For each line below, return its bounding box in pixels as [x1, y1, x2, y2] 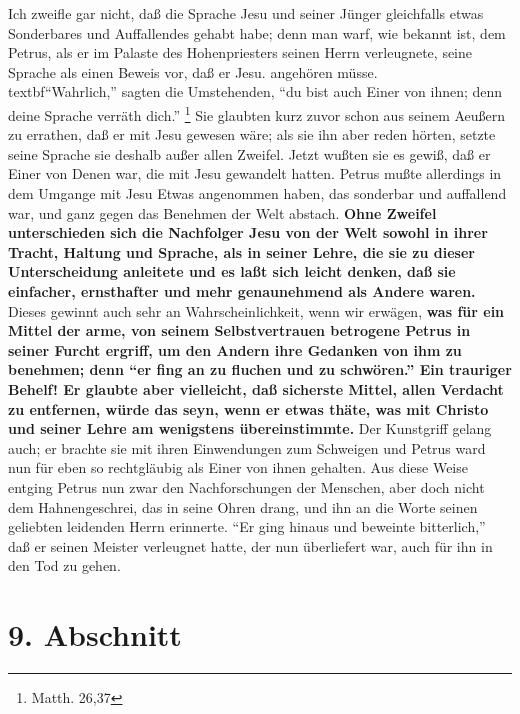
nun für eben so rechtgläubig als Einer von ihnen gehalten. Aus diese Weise [8, 457, 468, 478]
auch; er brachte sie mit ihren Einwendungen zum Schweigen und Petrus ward [8, 437, 486, 458]
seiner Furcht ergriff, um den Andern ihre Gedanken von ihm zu [8, 339, 462, 360]
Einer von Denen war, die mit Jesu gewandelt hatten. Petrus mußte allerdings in [8, 163, 502, 184]
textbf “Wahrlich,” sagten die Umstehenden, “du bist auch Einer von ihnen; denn [8, 81, 503, 102]
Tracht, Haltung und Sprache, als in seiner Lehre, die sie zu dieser [8, 241, 475, 262]
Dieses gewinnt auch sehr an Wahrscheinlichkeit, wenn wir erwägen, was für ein [8, 300, 505, 321]
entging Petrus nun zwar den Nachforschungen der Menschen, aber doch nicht [8, 476, 485, 497]
